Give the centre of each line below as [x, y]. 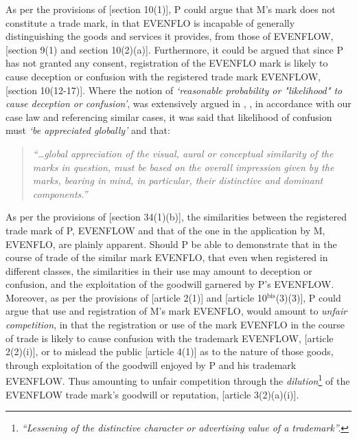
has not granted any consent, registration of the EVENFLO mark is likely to [167, 63]
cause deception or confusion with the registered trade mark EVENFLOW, [163, 76]
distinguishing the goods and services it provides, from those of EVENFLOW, [170, 36]
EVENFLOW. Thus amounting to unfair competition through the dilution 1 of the [178, 380]
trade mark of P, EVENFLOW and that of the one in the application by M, [165, 230]
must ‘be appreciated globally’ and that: [88, 130]
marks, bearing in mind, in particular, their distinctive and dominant [178, 180]
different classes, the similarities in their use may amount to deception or [159, 270]
